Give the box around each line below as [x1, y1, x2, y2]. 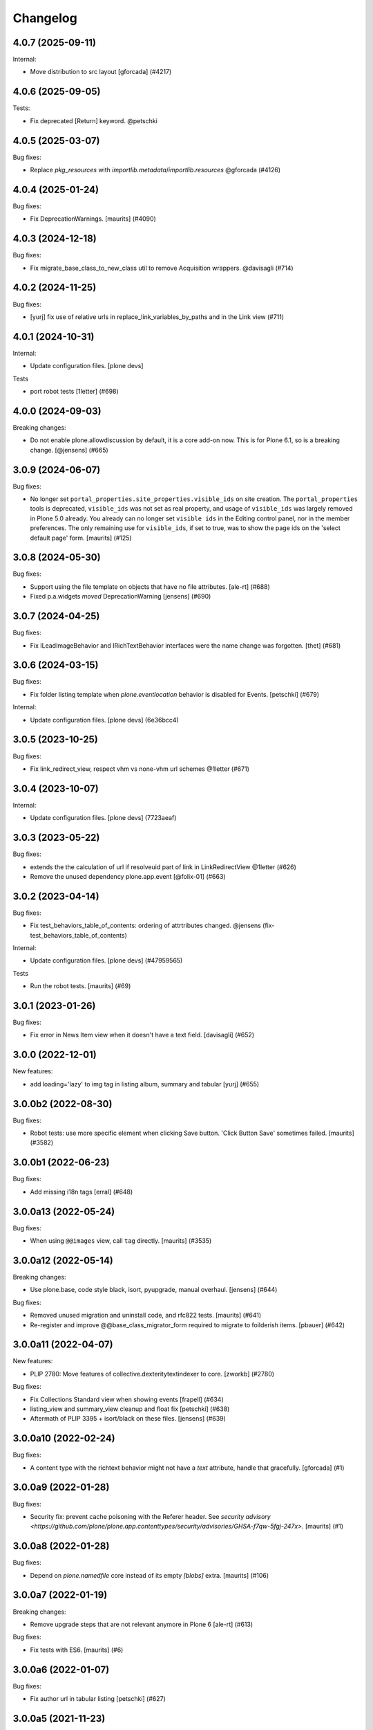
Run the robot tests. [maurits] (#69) [30, 982, 131, 990]
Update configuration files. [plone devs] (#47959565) [30, 956, 183, 965]
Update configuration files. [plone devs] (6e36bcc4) [30, 716, 179, 724]
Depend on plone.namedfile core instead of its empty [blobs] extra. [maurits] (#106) [30, 1571, 269, 1579]
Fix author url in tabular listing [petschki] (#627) [30, 1695, 166, 1703]
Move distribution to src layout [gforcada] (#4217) [30, 68, 172, 76]
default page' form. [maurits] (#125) [30, 534, 132, 542]
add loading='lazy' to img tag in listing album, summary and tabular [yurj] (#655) [30, 1080, 260, 1088]
